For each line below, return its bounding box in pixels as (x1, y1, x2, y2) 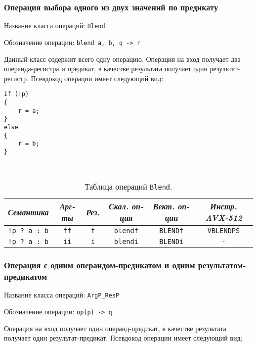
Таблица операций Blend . (85, 181, 172, 193)
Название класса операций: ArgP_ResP (4, 290, 120, 300)
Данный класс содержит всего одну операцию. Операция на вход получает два (4, 53, 241, 64)
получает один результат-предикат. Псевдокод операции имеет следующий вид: (4, 333, 243, 343)
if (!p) (4, 91, 29, 98)
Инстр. (210, 200, 237, 212)
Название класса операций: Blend (4, 20, 105, 31)
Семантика (8, 206, 49, 218)
